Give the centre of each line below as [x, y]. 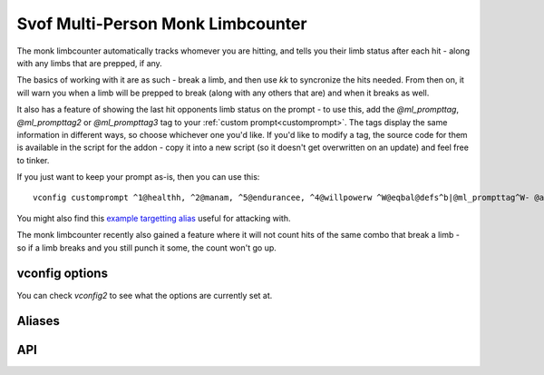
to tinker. [33, 160]
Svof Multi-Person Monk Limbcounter [162, 24]
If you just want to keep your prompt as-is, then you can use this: [138, 177]
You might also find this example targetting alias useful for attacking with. [154, 218]
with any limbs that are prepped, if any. [89, 63]
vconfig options [63, 274]
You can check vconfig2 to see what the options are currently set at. [145, 295]
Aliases [39, 321]
